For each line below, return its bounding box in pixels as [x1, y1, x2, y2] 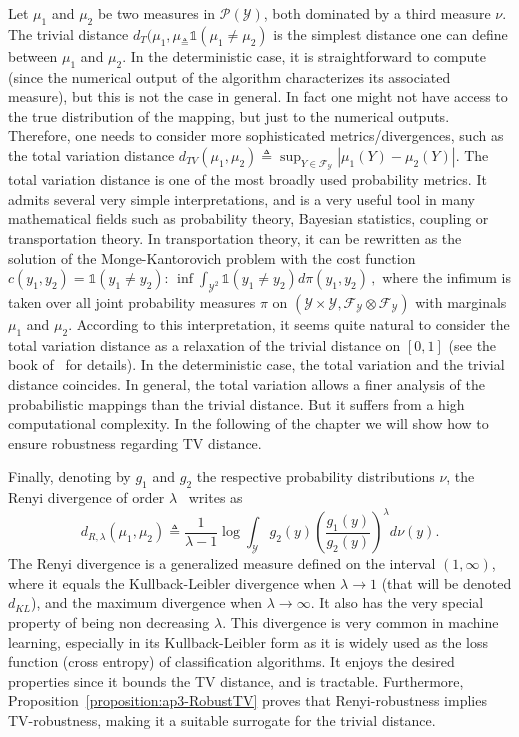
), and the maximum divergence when [31, 592, 263, 613]
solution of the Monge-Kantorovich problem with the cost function [8, 247, 416, 268]
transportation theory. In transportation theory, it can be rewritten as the [8, 227, 462, 248]
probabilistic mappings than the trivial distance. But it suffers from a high [8, 393, 465, 414]
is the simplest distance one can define [273, 23, 508, 44]
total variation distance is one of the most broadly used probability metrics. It [8, 169, 487, 190]
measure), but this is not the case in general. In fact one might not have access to [8, 86, 508, 107]
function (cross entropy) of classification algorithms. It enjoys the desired [8, 651, 455, 672]
